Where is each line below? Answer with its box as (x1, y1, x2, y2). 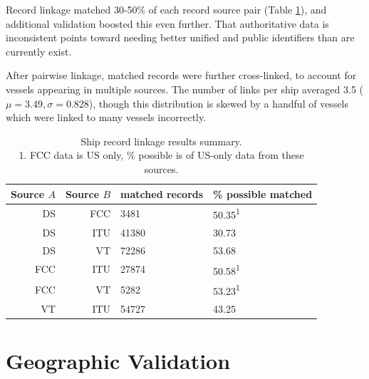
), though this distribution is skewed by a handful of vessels (88, 95, 349, 110)
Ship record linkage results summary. (80, 133, 242, 148)
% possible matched (213, 186, 313, 201)
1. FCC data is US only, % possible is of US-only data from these (19, 147, 304, 162)
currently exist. (6, 43, 72, 58)
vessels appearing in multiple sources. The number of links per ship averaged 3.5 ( (6, 81, 363, 96)
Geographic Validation (6, 346, 231, 375)
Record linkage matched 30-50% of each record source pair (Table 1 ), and (6, 2, 327, 16)
